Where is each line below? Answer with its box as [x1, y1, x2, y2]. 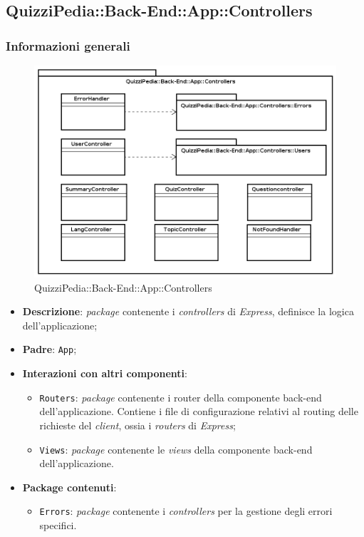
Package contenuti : [22, 479, 117, 494]
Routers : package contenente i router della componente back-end [39, 389, 322, 404]
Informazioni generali [6, 36, 130, 54]
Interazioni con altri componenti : [22, 366, 187, 381]
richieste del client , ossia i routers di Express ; [39, 417, 236, 432]
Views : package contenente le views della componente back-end [39, 441, 313, 456]
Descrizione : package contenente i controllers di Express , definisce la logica [22, 304, 354, 319]
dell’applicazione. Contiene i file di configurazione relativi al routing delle [39, 404, 358, 419]
